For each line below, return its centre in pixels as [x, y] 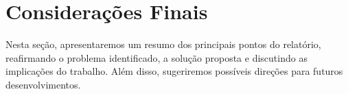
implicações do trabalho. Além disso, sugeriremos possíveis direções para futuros [174, 71]
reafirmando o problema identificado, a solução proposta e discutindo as [156, 57]
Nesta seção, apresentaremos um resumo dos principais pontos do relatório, [163, 44]
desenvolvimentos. [43, 84]
